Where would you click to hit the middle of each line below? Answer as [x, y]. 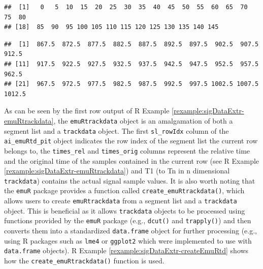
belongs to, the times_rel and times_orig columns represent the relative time [127, 150]
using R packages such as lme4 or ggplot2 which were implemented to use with [128, 240]
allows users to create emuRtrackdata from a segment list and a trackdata [121, 201]
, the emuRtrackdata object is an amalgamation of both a [143, 120]
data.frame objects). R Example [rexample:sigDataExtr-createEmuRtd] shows [126, 250]
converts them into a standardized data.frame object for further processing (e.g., [130, 231]
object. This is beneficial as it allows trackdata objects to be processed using [125, 210]
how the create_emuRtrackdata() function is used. [84, 260]
